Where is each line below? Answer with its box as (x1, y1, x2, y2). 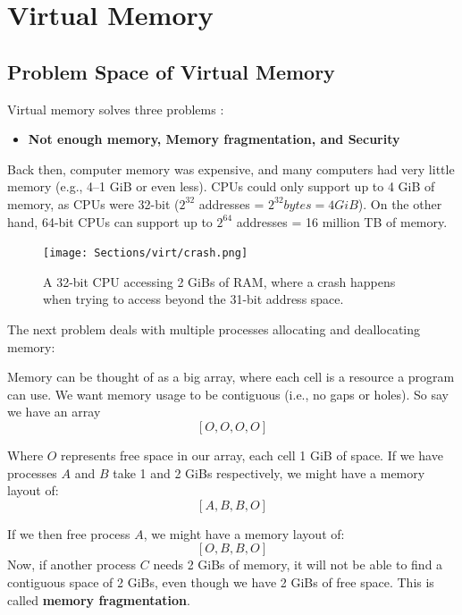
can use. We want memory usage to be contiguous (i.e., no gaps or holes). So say (7, 384, 449, 403)
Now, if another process (7, 555, 137, 574)
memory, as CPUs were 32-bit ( (7, 194, 180, 213)
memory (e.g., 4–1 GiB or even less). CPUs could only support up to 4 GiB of (7, 177, 435, 196)
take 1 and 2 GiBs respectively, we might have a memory (113, 463, 425, 482)
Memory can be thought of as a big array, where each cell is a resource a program (7, 367, 455, 386)
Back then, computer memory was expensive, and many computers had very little (7, 159, 455, 178)
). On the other (357, 194, 442, 213)
